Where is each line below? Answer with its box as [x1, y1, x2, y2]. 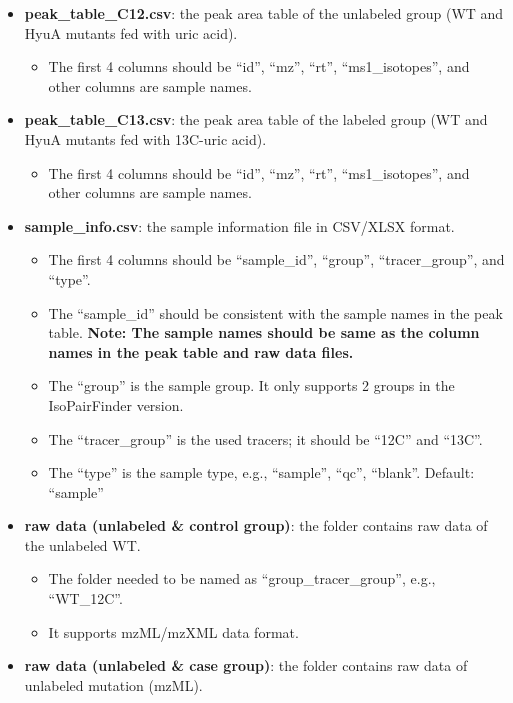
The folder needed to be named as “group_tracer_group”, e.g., [48, 568, 436, 589]
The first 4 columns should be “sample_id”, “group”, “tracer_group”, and [48, 249, 505, 270]
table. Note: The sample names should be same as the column [48, 322, 480, 343]
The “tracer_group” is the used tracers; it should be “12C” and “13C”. [48, 428, 483, 449]
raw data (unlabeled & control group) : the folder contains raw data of [24, 515, 488, 536]
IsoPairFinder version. [48, 394, 184, 415]
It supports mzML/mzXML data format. [48, 621, 299, 642]
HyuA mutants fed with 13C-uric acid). [24, 128, 267, 149]
